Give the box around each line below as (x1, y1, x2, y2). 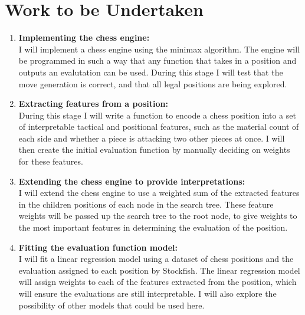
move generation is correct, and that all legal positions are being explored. (18, 77, 287, 90)
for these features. (18, 155, 83, 168)
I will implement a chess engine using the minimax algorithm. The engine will (18, 42, 300, 55)
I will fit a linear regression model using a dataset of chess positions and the (18, 252, 294, 265)
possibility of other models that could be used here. (18, 298, 205, 311)
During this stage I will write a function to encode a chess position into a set (18, 109, 296, 121)
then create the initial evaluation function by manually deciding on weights (18, 143, 290, 156)
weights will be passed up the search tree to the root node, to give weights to (18, 209, 297, 222)
